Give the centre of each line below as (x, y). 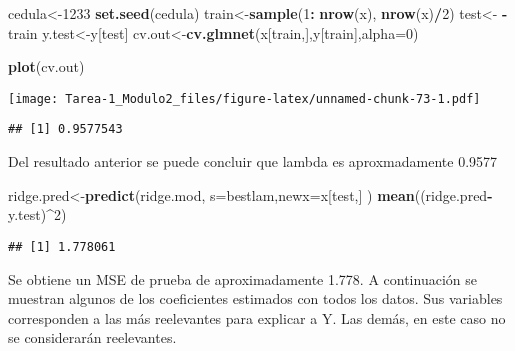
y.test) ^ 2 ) (37, 214)
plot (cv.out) (46, 66)
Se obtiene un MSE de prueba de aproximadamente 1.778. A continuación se (242, 278)
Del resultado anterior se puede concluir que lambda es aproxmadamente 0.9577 (253, 161)
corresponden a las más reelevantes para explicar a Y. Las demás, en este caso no (257, 317)
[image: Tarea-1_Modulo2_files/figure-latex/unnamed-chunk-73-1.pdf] (244, 98)
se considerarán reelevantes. (92, 337)
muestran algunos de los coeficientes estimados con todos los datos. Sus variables (255, 298)
